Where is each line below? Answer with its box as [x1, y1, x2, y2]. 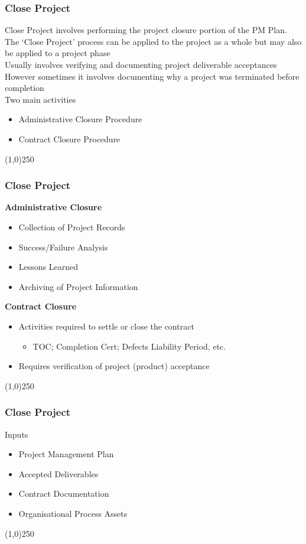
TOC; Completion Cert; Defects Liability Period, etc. [32, 340, 226, 352]
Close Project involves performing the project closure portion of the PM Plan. [5, 24, 287, 36]
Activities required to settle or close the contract [18, 320, 194, 332]
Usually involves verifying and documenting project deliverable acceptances [5, 58, 277, 70]
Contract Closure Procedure [18, 132, 121, 145]
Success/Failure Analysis [18, 240, 108, 253]
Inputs [5, 428, 28, 440]
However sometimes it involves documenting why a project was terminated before [5, 70, 300, 82]
